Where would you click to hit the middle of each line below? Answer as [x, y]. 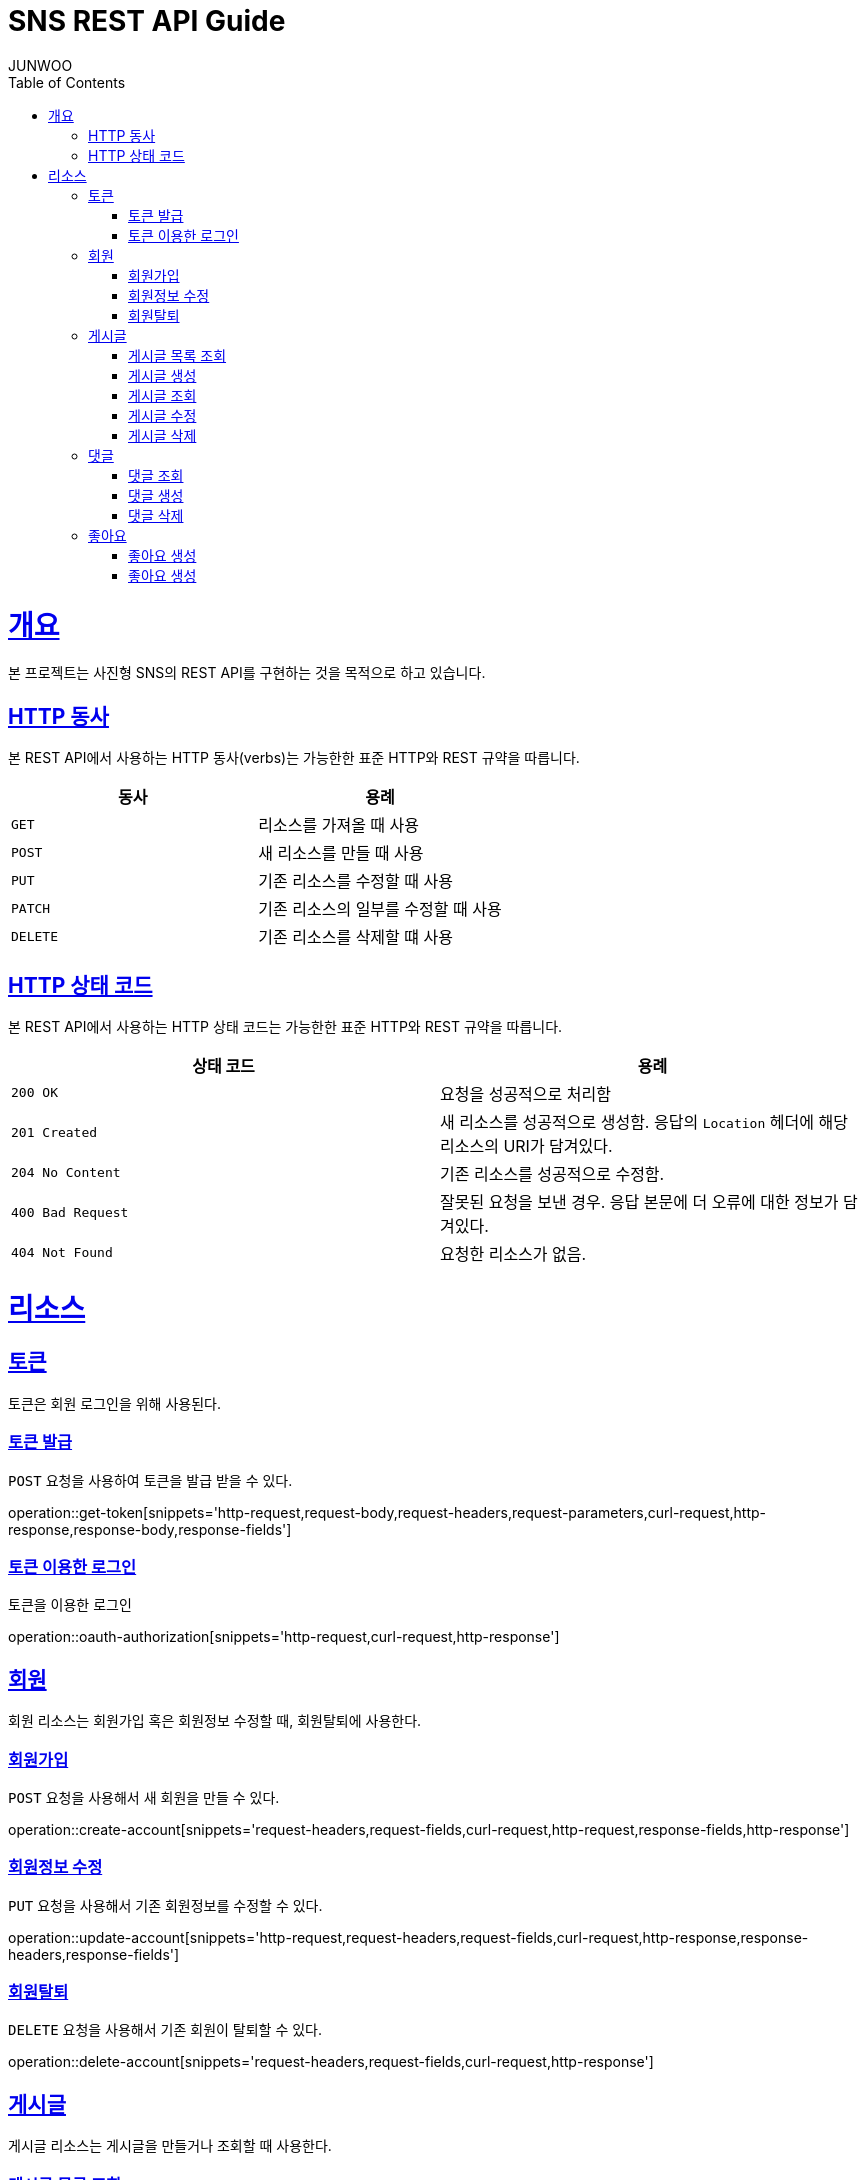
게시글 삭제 [162, 435]
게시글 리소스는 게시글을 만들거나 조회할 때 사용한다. [170, 2146]
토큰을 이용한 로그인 [70, 1605]
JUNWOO [40, 65]
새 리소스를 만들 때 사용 [341, 853]
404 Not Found [62, 1253]
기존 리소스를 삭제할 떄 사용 [355, 937]
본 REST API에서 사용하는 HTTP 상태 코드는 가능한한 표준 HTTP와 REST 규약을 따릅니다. [285, 1026]
